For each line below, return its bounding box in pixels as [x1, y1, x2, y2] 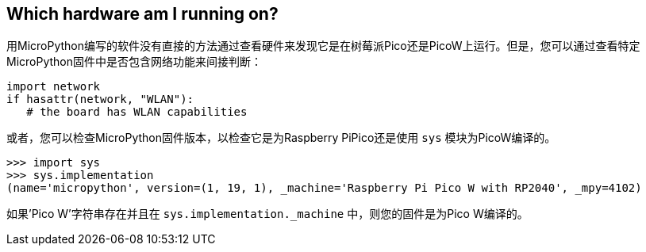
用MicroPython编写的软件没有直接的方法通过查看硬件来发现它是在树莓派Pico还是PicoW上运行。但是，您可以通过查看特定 [6, 39, 640, 53]
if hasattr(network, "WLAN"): [6, 93, 194, 106]
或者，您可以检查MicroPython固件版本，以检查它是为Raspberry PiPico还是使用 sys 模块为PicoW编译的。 [6, 131, 556, 145]
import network [6, 80, 101, 94]
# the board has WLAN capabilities [26, 105, 248, 119]
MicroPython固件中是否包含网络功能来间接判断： [6, 55, 263, 69]
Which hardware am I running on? [6, 4, 279, 24]
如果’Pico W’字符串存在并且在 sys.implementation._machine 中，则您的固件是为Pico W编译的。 [6, 207, 529, 221]
